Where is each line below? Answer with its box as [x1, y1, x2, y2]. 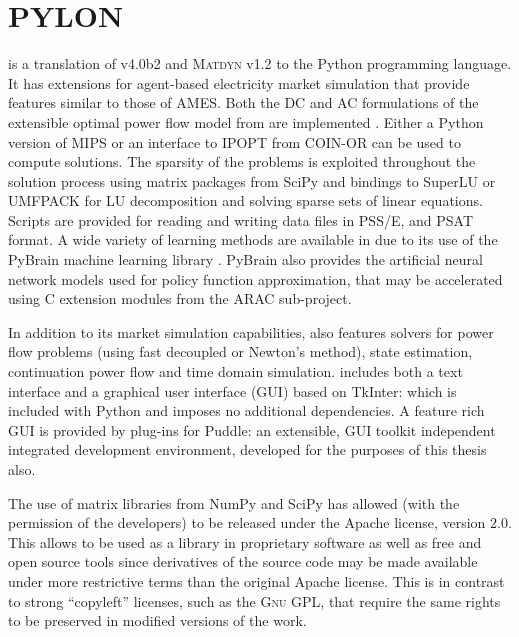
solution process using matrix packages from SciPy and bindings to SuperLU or [8, 170, 496, 191]
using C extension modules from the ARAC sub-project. [8, 288, 352, 309]
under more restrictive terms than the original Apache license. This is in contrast [8, 570, 505, 591]
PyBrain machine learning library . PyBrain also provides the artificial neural [8, 249, 483, 270]
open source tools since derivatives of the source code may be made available [8, 551, 478, 572]
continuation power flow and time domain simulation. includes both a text [8, 361, 463, 382]
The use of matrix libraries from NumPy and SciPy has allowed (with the [8, 492, 460, 513]
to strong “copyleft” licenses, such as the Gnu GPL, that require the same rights [8, 590, 501, 611]
